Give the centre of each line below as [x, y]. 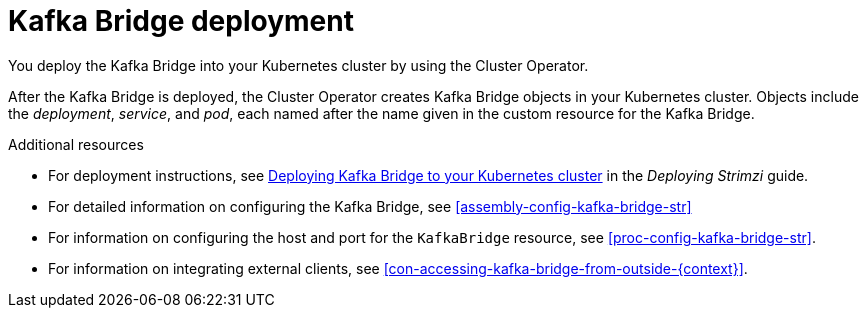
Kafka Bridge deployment [181, 21]
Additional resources [76, 144]
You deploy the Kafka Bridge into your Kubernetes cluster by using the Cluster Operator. [298, 65]
